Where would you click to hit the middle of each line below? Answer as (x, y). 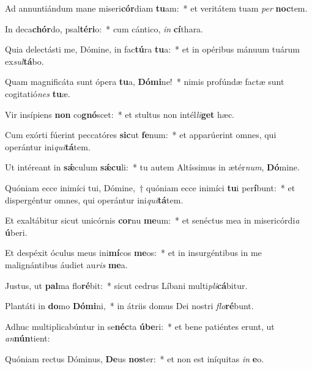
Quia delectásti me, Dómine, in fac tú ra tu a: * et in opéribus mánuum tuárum (153, 49)
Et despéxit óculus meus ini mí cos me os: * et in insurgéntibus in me (133, 253)
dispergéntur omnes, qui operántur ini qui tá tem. (94, 199)
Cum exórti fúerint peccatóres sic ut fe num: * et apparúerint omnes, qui (141, 135)
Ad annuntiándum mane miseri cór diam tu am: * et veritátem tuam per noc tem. (156, 8)
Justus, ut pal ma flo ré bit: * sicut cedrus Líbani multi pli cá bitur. (126, 285)
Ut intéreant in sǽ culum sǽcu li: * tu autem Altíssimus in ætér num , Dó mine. (152, 167)
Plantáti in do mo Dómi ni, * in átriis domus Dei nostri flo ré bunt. (129, 306)
